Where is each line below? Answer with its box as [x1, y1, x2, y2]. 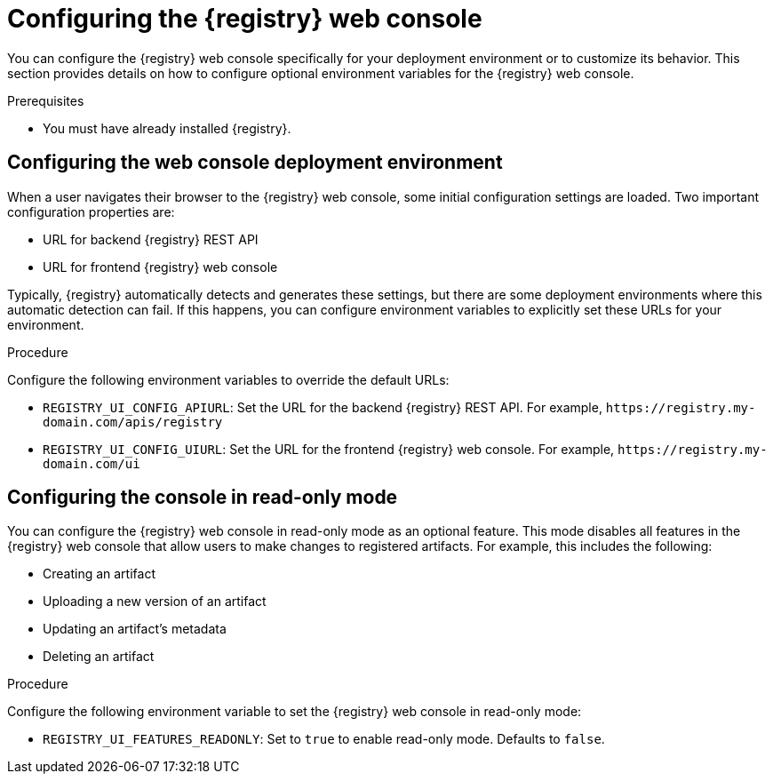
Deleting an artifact [43, 649, 155, 665]
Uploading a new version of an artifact [43, 594, 267, 610]
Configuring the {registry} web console [7, 4, 482, 34]
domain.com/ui [43, 456, 140, 471]
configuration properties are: [7, 203, 175, 219]
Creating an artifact [43, 566, 155, 582]
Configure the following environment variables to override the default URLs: [7, 371, 450, 387]
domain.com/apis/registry [43, 414, 223, 429]
